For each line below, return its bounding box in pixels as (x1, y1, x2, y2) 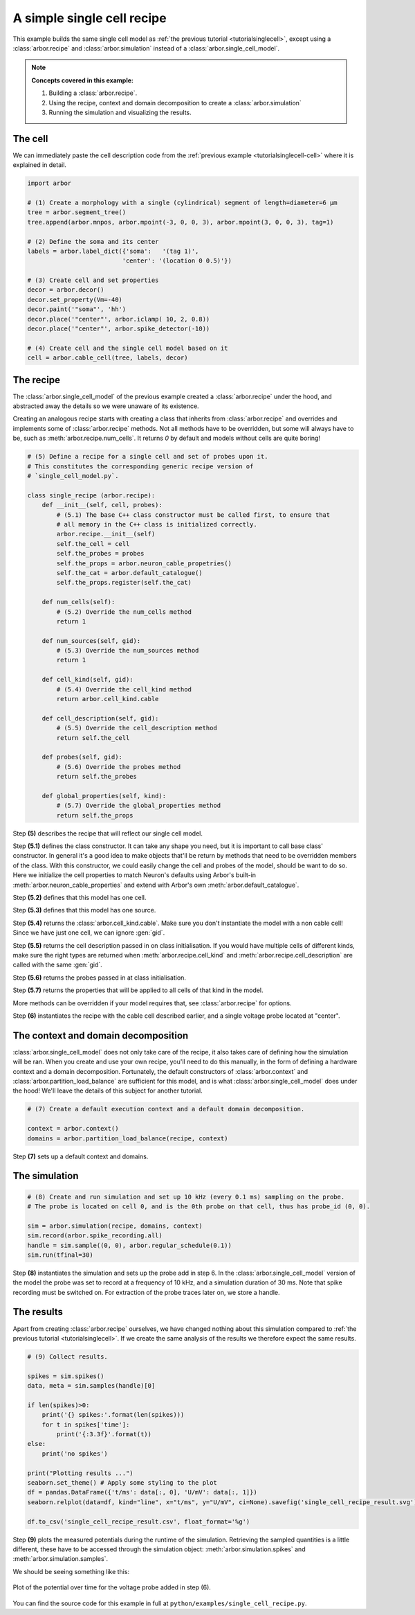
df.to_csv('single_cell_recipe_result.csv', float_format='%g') (27, 1517, 250, 1526)
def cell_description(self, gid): (41, 714, 159, 722)
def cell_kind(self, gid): (41, 676, 134, 684)
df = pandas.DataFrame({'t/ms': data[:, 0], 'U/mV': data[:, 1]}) (27, 1488, 257, 1497)
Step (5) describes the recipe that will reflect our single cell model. (12, 829, 203, 838)
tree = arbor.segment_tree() (27, 209, 127, 216)
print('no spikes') (41, 1449, 109, 1458)
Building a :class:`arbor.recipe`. (48, 89, 138, 97)
